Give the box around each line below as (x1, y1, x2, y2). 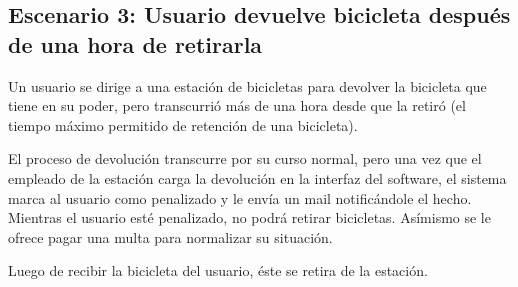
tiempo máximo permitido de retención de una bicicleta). (8, 114, 358, 135)
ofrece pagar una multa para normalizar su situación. (8, 226, 333, 247)
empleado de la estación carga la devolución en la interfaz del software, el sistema (8, 167, 507, 188)
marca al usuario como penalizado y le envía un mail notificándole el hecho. (8, 187, 472, 208)
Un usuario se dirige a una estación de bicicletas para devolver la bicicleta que (8, 75, 487, 96)
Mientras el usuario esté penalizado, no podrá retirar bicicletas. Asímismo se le (8, 207, 491, 228)
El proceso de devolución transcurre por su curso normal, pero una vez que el (8, 148, 482, 169)
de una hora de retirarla (8, 28, 263, 59)
